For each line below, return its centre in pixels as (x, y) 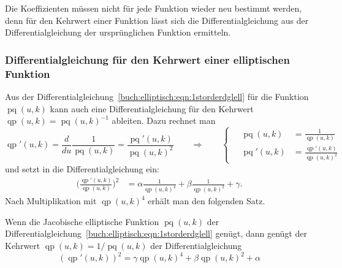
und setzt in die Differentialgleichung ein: (82, 169)
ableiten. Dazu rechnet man (164, 121)
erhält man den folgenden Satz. (207, 201)
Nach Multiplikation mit (51, 201)
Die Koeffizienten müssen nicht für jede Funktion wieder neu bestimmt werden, (154, 8)
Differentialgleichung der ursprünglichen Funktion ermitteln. (118, 32)
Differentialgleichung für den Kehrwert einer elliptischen (147, 59)
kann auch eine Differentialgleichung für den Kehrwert (152, 108)
